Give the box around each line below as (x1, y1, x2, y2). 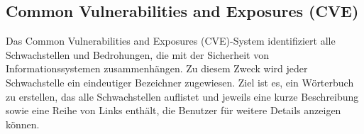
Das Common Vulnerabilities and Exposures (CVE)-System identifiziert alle (6, 33, 336, 48)
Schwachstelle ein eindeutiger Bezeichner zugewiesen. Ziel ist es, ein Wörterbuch (6, 74, 354, 89)
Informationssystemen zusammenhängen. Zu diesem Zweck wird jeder (6, 61, 308, 76)
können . (6, 116, 40, 131)
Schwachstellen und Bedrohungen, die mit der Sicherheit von (6, 47, 270, 62)
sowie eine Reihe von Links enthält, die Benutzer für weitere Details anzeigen (6, 103, 341, 118)
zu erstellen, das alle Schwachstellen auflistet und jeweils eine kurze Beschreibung (6, 89, 359, 104)
